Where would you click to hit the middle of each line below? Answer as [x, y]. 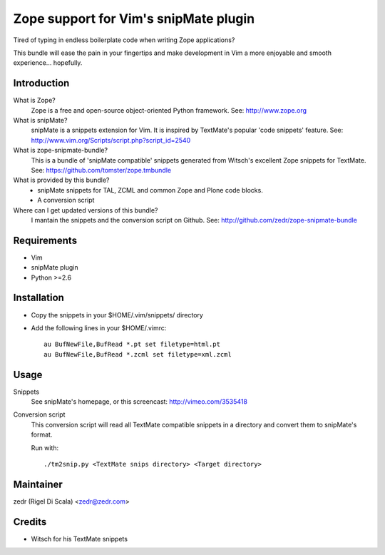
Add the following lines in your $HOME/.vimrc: [99, 327]
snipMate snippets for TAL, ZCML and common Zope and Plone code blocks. [150, 190]
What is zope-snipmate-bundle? [61, 151]
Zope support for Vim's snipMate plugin [134, 19]
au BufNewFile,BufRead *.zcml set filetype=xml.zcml [138, 354]
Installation [38, 298]
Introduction [41, 83]
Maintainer [38, 484]
